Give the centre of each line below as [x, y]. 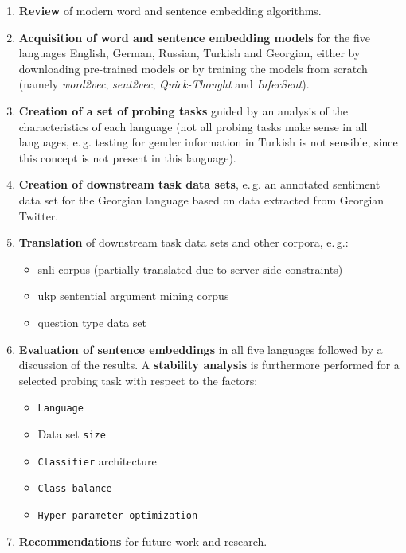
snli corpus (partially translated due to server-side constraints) [190, 269]
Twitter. [39, 215]
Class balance [75, 489]
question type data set [92, 322]
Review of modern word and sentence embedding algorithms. [170, 10]
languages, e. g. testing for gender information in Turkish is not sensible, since [208, 142]
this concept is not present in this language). [127, 157]
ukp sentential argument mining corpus [133, 296]
